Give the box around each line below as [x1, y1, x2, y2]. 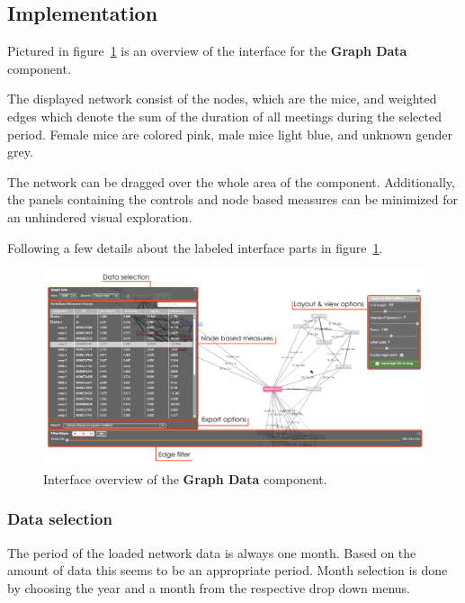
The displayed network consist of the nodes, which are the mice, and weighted [7, 89, 437, 108]
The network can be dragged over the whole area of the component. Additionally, [7, 172, 455, 191]
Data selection [7, 508, 112, 530]
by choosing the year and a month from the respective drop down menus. [7, 578, 410, 597]
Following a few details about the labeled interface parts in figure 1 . [7, 238, 383, 256]
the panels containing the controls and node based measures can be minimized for [7, 190, 458, 209]
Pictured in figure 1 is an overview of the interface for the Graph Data [7, 41, 407, 60]
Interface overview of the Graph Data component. [43, 469, 327, 488]
